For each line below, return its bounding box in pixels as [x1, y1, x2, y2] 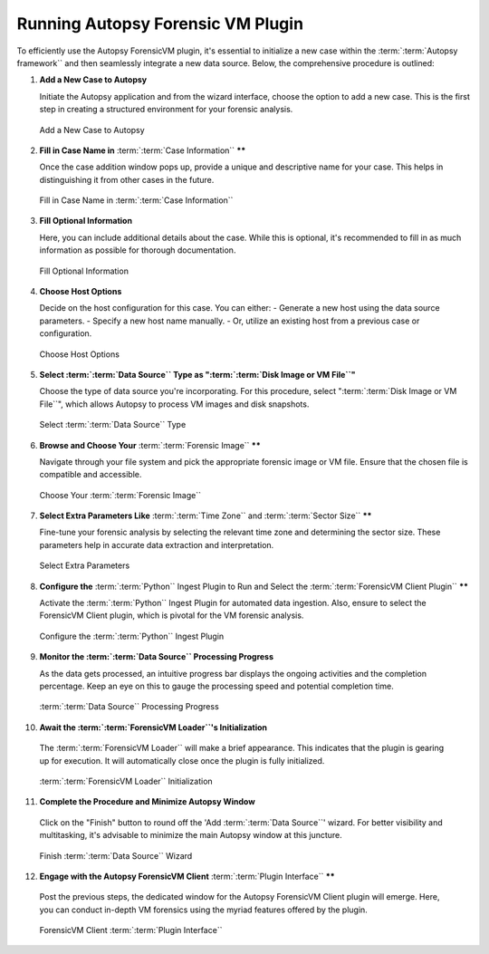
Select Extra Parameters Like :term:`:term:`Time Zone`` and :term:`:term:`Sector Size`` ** [39, 510, 372, 521]
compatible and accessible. [39, 469, 142, 480]
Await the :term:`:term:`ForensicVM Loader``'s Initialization [39, 721, 267, 733]
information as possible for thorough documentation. [39, 245, 236, 255]
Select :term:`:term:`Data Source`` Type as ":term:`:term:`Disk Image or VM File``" [39, 369, 357, 380]
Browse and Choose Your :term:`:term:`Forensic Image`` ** [39, 439, 262, 450]
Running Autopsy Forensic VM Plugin [16, 14, 303, 34]
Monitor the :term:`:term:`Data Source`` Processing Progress [39, 651, 274, 662]
